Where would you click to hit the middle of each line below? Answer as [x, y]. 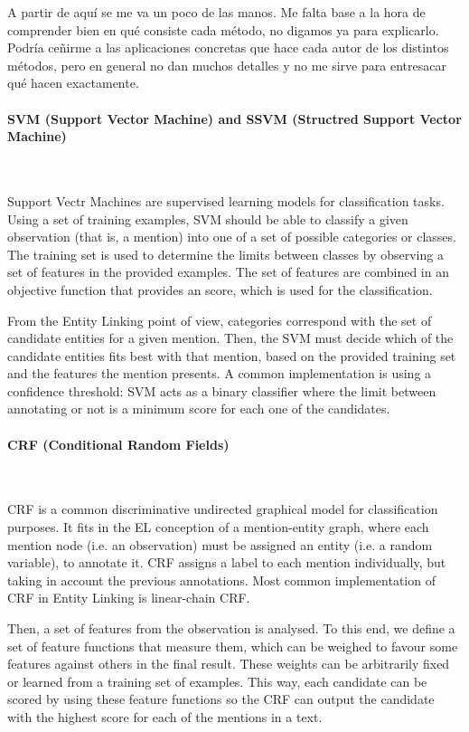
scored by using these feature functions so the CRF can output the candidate [221, 699]
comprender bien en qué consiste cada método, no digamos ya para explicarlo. [223, 29]
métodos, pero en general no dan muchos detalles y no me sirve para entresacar [227, 65]
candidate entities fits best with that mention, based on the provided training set [232, 355]
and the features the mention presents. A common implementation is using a [220, 373]
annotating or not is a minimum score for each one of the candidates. [199, 409]
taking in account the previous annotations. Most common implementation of [221, 580]
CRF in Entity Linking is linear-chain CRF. [129, 598]
